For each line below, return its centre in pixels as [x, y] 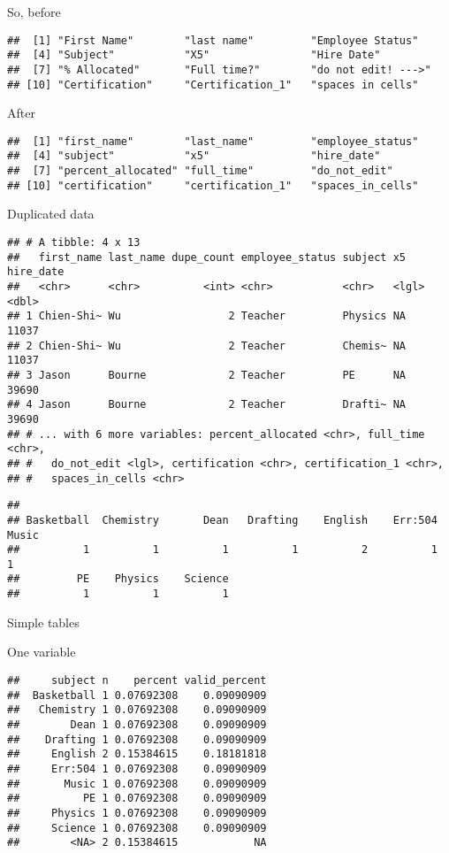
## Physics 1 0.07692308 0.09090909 [137, 813]
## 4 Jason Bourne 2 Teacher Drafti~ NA [207, 405]
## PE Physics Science [118, 579]
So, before [34, 12]
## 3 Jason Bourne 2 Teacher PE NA [207, 375]
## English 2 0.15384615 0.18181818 [137, 754]
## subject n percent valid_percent [137, 680]
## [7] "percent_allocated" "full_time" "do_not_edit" [200, 171]
